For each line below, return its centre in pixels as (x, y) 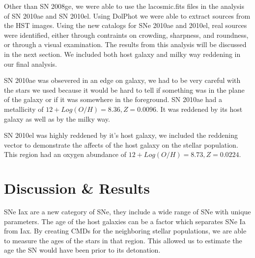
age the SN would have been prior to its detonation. (82, 250)
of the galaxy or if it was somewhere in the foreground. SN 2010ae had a (113, 99)
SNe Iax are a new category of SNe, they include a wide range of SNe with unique (127, 212)
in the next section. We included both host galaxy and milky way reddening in (122, 54)
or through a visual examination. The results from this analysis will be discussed (125, 44)
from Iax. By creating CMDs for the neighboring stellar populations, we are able (125, 231)
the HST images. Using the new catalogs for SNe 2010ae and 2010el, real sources (126, 25)
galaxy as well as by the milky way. (57, 118)
